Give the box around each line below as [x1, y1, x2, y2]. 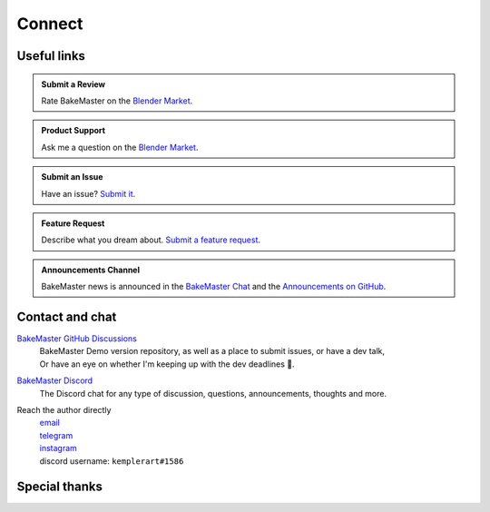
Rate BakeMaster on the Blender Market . [41, 95, 193, 106]
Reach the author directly [16, 404, 112, 415]
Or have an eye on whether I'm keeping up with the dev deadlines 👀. [39, 359, 295, 369]
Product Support [41, 125, 106, 136]
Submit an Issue [41, 172, 103, 182]
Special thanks [16, 479, 103, 495]
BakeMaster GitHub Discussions [16, 332, 138, 344]
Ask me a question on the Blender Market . [41, 142, 199, 153]
